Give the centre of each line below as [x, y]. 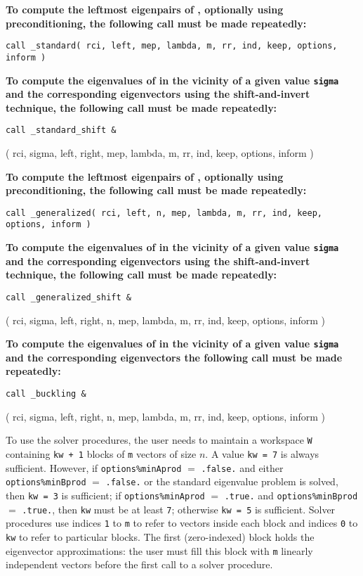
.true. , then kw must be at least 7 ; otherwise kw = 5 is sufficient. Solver [179, 509]
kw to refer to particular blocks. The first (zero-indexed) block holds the [160, 536]
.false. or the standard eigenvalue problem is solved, [222, 481]
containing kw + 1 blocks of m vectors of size [101, 453]
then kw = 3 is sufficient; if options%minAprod [105, 495]
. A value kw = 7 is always [262, 453]
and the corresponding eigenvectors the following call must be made [174, 357]
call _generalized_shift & [68, 297]
